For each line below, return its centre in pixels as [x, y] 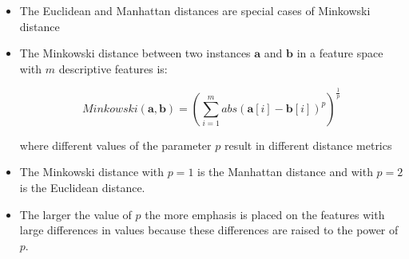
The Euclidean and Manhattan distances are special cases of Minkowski [195, 10]
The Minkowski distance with [92, 172]
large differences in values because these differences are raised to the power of [209, 230]
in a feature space [340, 53]
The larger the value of [75, 214]
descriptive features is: [113, 68]
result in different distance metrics [308, 145]
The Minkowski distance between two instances [135, 53]
